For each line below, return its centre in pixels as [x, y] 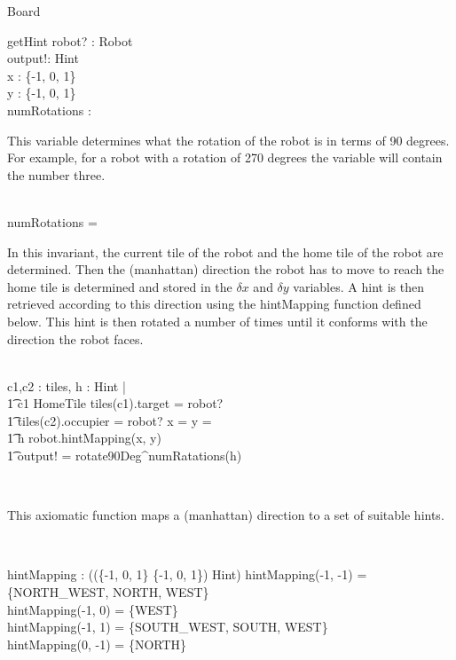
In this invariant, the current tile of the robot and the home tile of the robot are [225, 251]
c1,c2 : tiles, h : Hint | [67, 385]
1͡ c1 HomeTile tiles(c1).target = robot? [115, 403]
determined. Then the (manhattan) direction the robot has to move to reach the [226, 269]
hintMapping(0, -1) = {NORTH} [97, 644]
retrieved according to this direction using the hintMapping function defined [214, 304]
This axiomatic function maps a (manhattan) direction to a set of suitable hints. [226, 515]
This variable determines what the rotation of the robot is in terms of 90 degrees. [228, 140]
